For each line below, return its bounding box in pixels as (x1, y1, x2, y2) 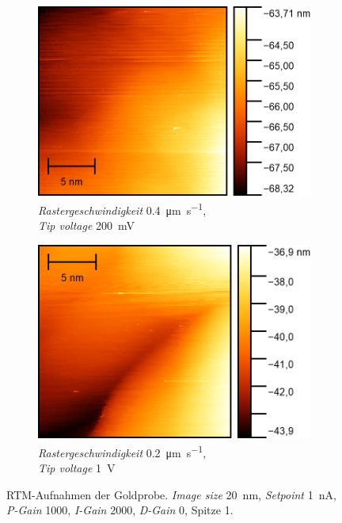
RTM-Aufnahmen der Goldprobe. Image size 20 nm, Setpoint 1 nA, (6, 486, 336, 502)
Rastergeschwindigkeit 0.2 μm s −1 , (38, 441, 207, 460)
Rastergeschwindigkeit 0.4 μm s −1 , (38, 200, 207, 218)
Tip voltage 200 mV (38, 217, 135, 234)
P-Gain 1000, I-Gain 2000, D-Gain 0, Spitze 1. (6, 502, 234, 518)
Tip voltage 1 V (38, 460, 116, 476)
